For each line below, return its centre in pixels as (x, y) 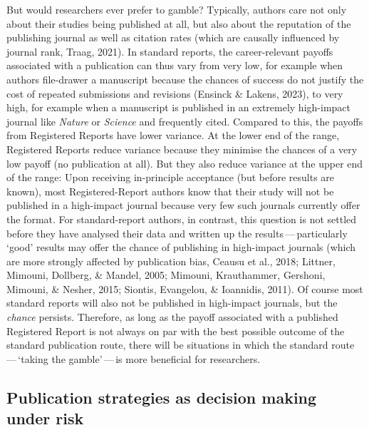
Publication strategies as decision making (162, 397)
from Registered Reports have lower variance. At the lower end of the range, (173, 135)
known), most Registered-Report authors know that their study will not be (170, 191)
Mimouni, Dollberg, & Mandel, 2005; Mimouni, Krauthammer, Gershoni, (166, 275)
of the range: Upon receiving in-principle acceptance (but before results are (171, 177)
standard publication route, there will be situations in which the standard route (181, 345)
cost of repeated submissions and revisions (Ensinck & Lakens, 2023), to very (175, 93)
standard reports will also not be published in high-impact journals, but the (172, 303)
